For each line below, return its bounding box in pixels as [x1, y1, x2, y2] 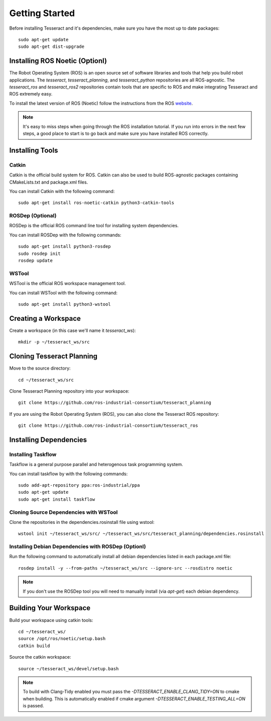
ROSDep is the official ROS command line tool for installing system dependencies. [9, 223, 179, 229]
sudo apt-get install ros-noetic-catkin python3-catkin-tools [18, 200, 175, 206]
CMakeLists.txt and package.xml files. [9, 179, 88, 185]
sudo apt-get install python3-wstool [18, 301, 111, 307]
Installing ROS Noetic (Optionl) [9, 57, 107, 65]
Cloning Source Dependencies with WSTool [9, 508, 118, 515]
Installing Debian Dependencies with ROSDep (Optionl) [9, 543, 146, 550]
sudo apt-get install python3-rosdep [18, 244, 111, 249]
